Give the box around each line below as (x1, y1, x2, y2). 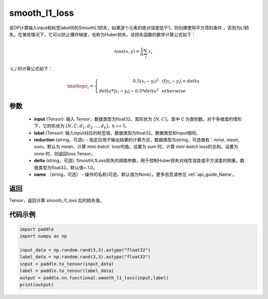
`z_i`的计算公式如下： (9, 65, 53, 71)
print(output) (19, 282, 54, 288)
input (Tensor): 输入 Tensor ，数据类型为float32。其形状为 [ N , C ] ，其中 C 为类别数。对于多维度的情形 (34, 116, 242, 122)
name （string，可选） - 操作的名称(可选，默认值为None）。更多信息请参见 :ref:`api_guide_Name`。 (34, 171, 237, 177)
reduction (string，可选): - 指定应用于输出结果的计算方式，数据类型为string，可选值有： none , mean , (34, 137, 240, 143)
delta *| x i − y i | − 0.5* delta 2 (99, 87, 159, 95)
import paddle (19, 226, 54, 232)
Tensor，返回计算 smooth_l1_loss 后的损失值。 (9, 197, 104, 203)
